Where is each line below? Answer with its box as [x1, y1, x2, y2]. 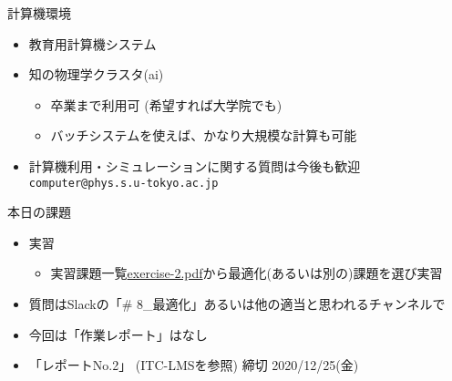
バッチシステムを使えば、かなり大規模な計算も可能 [50, 126, 357, 145]
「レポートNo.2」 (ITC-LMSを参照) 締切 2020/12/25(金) [28, 355, 359, 375]
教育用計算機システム [28, 34, 157, 53]
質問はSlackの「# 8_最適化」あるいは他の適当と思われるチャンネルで [28, 294, 446, 313]
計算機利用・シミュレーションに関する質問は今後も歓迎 [28, 156, 361, 175]
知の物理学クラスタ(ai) [28, 65, 164, 84]
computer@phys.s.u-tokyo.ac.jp [28, 176, 219, 190]
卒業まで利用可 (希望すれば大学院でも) [50, 95, 282, 114]
